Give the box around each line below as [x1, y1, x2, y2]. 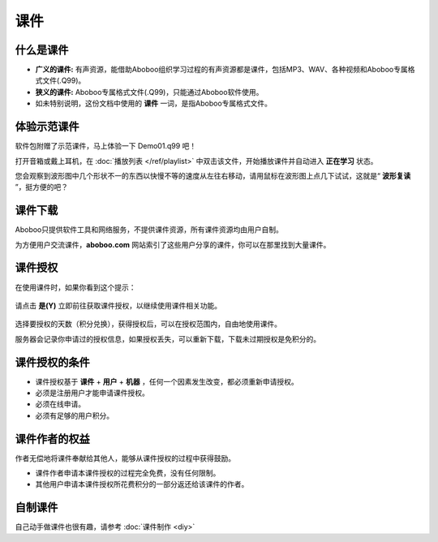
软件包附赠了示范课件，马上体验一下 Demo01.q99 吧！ [15, 141, 197, 151]
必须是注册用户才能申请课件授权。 [35, 388, 149, 398]
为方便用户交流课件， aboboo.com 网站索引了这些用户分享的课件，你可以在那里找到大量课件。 [15, 239, 331, 249]
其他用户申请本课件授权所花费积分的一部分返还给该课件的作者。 [35, 480, 249, 489]
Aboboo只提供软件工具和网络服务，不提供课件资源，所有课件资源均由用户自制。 [15, 225, 283, 234]
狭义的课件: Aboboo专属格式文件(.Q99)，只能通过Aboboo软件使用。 [35, 87, 264, 97]
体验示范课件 [15, 120, 79, 134]
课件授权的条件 [15, 355, 90, 369]
